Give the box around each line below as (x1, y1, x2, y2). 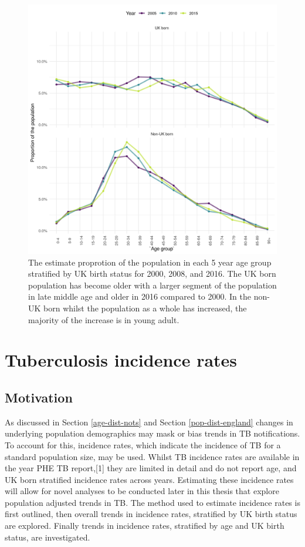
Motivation (5, 388, 73, 406)
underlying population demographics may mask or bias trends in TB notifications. (5, 427, 300, 439)
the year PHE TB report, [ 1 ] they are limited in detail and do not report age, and (5, 462, 297, 474)
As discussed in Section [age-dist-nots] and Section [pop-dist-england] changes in (5, 415, 293, 428)
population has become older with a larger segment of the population (28, 278, 277, 291)
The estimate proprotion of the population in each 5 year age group (28, 256, 272, 268)
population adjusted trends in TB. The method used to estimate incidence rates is (5, 496, 300, 508)
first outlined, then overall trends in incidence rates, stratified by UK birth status (5, 508, 297, 520)
